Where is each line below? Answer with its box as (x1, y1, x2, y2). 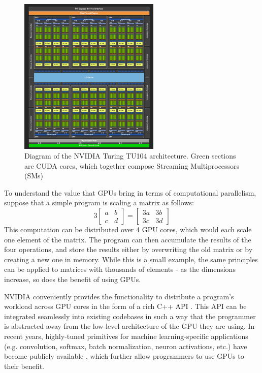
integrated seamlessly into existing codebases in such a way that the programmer (4, 310, 256, 321)
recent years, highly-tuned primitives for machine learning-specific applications (4, 331, 248, 341)
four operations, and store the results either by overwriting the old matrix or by (4, 244, 253, 255)
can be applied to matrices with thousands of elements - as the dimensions (4, 264, 236, 274)
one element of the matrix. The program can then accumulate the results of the (4, 234, 251, 244)
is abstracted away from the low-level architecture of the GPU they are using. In (4, 321, 255, 331)
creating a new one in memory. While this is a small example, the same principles (4, 254, 258, 264)
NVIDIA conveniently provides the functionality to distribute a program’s (4, 291, 234, 301)
